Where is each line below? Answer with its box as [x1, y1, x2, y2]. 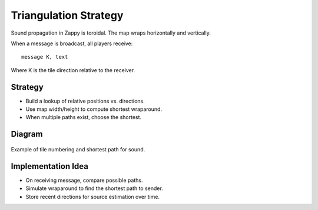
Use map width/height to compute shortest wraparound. [25, 106, 162, 113]
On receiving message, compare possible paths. [25, 177, 143, 184]
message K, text [21, 53, 68, 60]
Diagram [11, 129, 43, 139]
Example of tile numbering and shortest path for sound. [11, 145, 145, 153]
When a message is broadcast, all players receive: [11, 40, 133, 47]
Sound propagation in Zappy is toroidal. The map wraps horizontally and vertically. [11, 29, 211, 36]
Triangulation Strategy [11, 9, 124, 22]
